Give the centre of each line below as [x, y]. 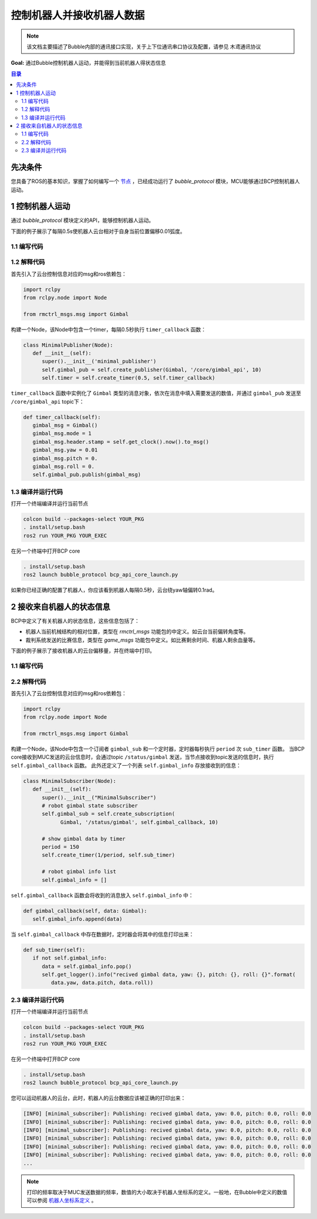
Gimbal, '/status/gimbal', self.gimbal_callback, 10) [139, 822]
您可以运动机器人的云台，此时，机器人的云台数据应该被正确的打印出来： [98, 1098]
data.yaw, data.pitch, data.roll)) [102, 983]
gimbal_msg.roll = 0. [64, 466]
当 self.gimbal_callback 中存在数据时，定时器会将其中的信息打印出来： [102, 934]
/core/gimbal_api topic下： [48, 401]
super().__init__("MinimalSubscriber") [99, 797]
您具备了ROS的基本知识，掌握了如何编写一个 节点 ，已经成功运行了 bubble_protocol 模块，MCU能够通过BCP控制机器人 [156, 181]
